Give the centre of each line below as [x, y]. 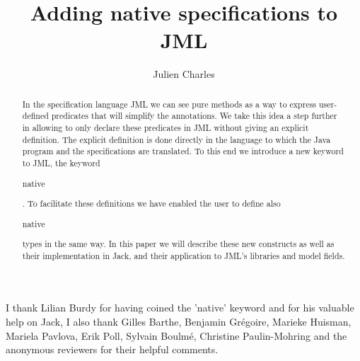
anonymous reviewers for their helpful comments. [112, 349]
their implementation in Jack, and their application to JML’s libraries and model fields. [184, 255]
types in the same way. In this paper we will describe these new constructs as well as [178, 244]
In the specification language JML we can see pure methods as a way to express [169, 104]
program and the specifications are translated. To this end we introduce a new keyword [183, 151]
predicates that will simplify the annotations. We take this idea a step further [194, 116]
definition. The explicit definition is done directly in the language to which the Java [176, 139]
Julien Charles [184, 74]
